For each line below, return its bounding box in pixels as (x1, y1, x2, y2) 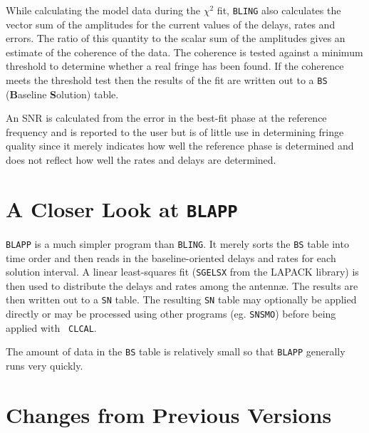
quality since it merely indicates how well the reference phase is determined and (6, 138, 354, 153)
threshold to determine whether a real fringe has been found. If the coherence (6, 58, 344, 73)
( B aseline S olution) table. (6, 86, 119, 101)
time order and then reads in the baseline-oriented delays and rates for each (6, 250, 336, 265)
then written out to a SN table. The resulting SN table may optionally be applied (6, 292, 357, 307)
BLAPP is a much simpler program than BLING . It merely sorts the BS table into (6, 236, 349, 251)
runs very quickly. (6, 358, 83, 373)
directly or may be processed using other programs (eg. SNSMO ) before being (6, 306, 336, 321)
